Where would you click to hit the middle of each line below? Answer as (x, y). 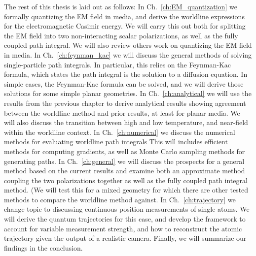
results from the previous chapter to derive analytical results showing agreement (125, 103)
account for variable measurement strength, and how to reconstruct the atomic (123, 228)
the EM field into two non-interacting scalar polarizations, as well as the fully (121, 35)
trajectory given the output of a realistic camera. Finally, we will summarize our (125, 238)
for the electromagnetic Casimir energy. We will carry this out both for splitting (125, 26)
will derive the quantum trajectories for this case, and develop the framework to (125, 219)
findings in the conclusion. (43, 247)
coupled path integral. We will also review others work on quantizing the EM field (128, 45)
